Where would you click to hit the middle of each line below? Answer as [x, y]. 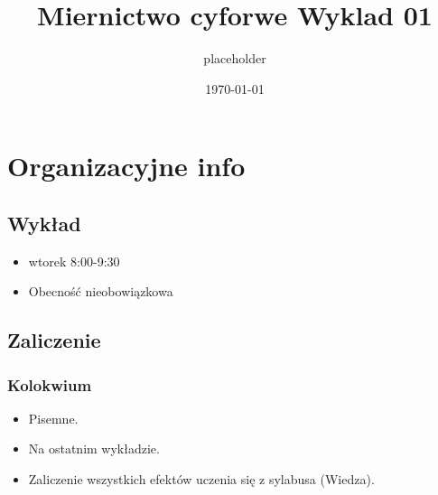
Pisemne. [53, 418]
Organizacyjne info [126, 166]
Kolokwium [50, 384]
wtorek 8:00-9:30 [74, 261]
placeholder [235, 58]
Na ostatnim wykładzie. [94, 448]
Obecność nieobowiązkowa [101, 291]
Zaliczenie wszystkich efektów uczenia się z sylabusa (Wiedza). [201, 479]
